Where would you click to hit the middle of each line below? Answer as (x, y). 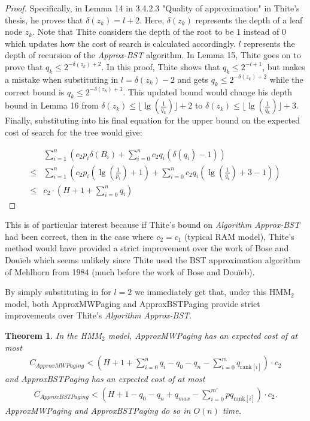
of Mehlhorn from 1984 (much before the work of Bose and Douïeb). (130, 271)
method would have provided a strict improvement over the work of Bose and (147, 248)
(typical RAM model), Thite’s (239, 236)
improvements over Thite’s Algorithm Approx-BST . (98, 315)
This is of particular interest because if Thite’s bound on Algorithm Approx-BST (152, 225)
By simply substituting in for (58, 292)
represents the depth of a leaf (249, 19)
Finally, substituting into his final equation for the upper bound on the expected (152, 120)
